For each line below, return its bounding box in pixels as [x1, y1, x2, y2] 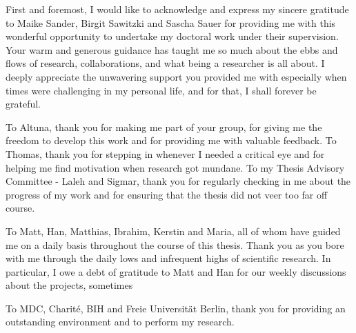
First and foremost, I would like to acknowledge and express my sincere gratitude [6, 2, 349, 16]
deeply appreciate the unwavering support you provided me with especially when [6, 69, 347, 83]
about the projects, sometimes [6, 278, 133, 292]
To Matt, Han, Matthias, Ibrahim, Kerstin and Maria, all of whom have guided [6, 223, 341, 238]
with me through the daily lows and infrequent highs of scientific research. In [6, 251, 331, 265]
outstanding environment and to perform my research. [6, 314, 235, 329]
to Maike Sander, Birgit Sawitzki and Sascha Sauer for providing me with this [6, 15, 336, 30]
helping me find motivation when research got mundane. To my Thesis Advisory [6, 160, 345, 174]
